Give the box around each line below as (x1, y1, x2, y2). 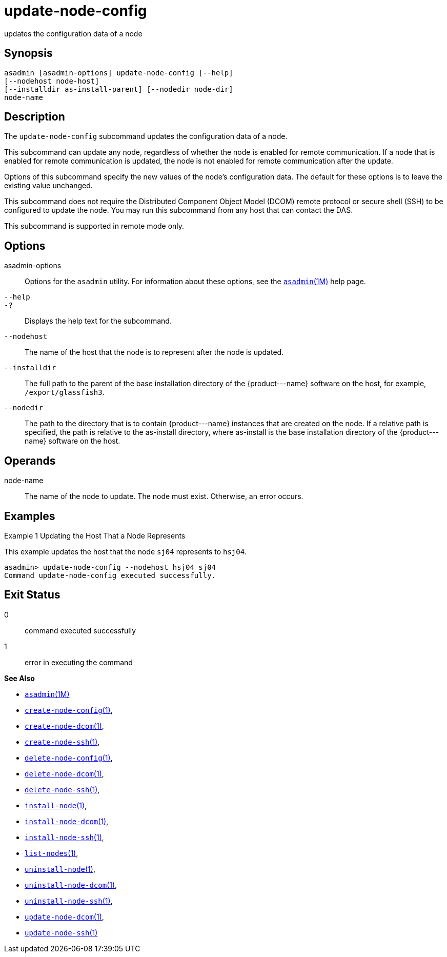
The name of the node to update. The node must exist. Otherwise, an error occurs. (25, 492, 303, 501)
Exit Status (4, 588, 60, 602)
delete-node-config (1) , (25, 753, 113, 762)
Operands (4, 454, 56, 467)
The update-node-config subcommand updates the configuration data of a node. (4, 132, 288, 141)
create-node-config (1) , (25, 705, 113, 714)
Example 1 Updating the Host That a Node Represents (4, 531, 186, 540)
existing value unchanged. (4, 181, 93, 190)
